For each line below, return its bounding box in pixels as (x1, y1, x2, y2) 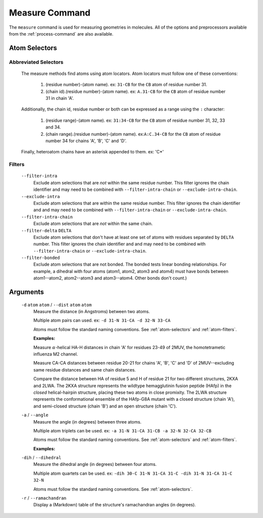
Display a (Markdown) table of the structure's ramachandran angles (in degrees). (33, 502, 196, 508)
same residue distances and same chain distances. (33, 367, 136, 372)
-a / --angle (21, 412, 49, 418)
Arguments (9, 288, 44, 296)
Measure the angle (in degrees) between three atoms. (33, 419, 142, 425)
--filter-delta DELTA (21, 228, 72, 233)
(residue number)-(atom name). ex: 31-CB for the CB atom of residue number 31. (45, 82, 207, 88)
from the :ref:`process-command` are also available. (9, 31, 114, 37)
